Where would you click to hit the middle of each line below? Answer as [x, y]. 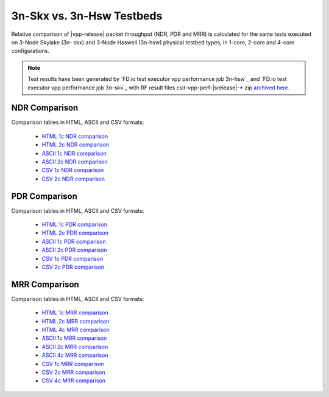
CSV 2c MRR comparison [73, 372]
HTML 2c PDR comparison [75, 233]
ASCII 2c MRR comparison [75, 347]
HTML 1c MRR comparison [75, 312]
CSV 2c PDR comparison [73, 267]
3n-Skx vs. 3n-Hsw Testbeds [87, 16]
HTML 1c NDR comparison [75, 136]
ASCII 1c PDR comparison [74, 241]
